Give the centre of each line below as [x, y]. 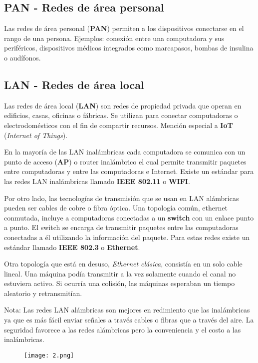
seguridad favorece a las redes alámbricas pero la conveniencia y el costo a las [123, 329]
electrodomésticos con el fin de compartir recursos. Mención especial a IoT [119, 125]
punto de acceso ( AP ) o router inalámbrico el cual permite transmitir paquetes [125, 161]
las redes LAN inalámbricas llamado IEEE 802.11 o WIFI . [97, 181]
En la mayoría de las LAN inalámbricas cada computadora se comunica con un [125, 152]
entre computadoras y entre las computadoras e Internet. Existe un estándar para [129, 171]
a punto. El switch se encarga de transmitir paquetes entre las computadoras [121, 227]
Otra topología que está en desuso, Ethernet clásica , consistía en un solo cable [123, 264]
